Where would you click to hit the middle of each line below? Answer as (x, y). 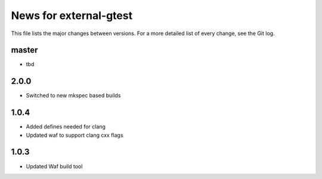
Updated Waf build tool (54, 166)
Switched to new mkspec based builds (73, 96)
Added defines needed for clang (66, 127)
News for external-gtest (72, 15)
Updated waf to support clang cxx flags (75, 135)
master (24, 50)
